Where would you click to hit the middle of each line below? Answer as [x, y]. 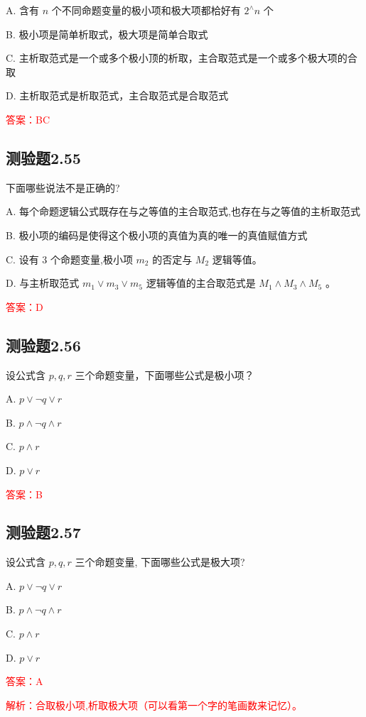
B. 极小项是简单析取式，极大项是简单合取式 [107, 34]
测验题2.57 [43, 532]
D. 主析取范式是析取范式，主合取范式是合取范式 [117, 95]
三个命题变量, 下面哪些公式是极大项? [160, 562]
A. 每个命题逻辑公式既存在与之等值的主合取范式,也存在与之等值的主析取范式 [183, 211]
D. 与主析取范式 [43, 283]
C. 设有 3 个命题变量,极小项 [69, 259]
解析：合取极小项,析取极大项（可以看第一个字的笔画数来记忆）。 [154, 705]
